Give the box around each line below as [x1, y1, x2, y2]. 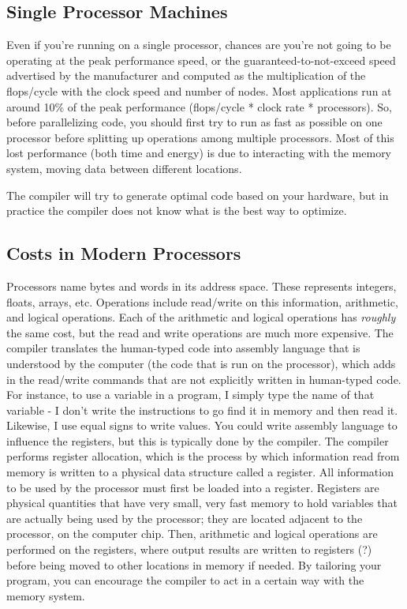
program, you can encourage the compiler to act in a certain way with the [6, 572, 364, 588]
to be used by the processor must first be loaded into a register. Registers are [6, 479, 379, 495]
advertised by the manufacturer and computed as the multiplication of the [6, 67, 366, 84]
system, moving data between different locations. [6, 160, 242, 176]
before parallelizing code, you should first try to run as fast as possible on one [6, 114, 383, 130]
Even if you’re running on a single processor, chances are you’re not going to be [6, 36, 391, 53]
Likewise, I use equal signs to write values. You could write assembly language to [6, 417, 398, 434]
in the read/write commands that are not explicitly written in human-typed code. [6, 370, 401, 387]
